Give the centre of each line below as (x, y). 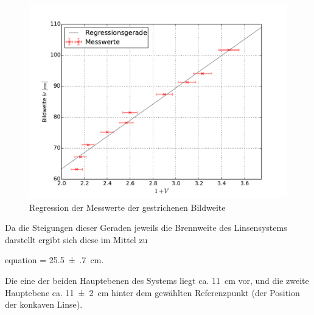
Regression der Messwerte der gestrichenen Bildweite (127, 207)
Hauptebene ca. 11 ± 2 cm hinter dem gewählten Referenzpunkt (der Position (152, 292)
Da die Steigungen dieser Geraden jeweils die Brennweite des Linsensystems (146, 228)
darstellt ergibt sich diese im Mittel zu (76, 239)
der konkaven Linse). (44, 304)
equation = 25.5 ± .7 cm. (54, 260)
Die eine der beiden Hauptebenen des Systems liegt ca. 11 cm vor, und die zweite (157, 280)
